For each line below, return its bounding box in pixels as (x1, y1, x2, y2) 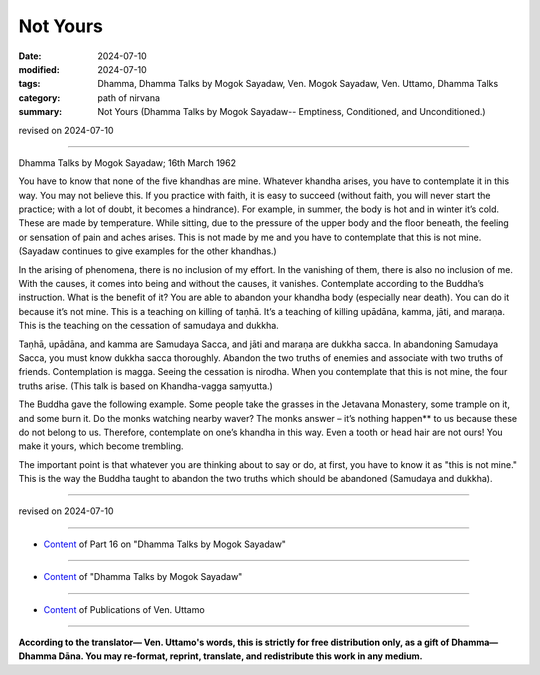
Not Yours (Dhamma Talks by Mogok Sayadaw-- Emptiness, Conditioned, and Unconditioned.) (97, 106, 486, 118)
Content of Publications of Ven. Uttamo (43, 603, 205, 615)
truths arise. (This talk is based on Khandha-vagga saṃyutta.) (18, 380, 274, 392)
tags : (18, 78, 41, 90)
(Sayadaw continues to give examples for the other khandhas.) (18, 245, 277, 257)
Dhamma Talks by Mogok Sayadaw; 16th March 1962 (18, 156, 237, 169)
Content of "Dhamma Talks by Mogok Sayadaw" (43, 571, 243, 583)
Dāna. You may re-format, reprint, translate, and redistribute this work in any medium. (58, 650, 424, 662)
